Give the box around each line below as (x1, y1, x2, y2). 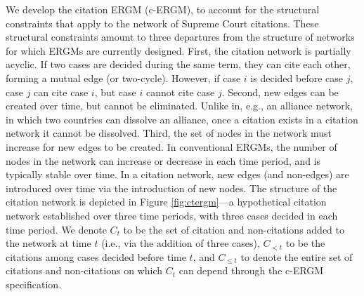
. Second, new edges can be (221, 84, 339, 99)
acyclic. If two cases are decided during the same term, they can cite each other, (6, 57, 351, 72)
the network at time (6, 236, 91, 250)
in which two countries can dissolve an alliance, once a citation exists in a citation (6, 112, 358, 126)
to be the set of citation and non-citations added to (123, 222, 344, 236)
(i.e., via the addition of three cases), (101, 236, 260, 250)
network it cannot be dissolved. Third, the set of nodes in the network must (6, 126, 332, 140)
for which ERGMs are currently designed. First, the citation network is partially (6, 43, 351, 58)
